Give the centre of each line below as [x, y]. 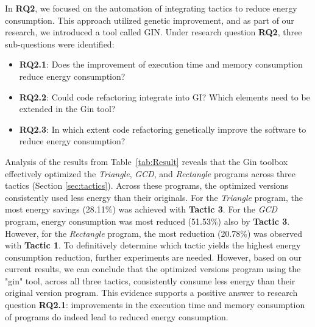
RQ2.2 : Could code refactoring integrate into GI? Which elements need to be [165, 97]
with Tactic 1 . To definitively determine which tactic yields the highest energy [153, 245]
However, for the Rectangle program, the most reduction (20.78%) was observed [154, 233]
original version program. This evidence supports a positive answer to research [151, 293]
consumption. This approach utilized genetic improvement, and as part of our [150, 20]
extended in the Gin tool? [67, 109]
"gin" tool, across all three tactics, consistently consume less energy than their [150, 280]
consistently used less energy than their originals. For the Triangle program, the [154, 197]
